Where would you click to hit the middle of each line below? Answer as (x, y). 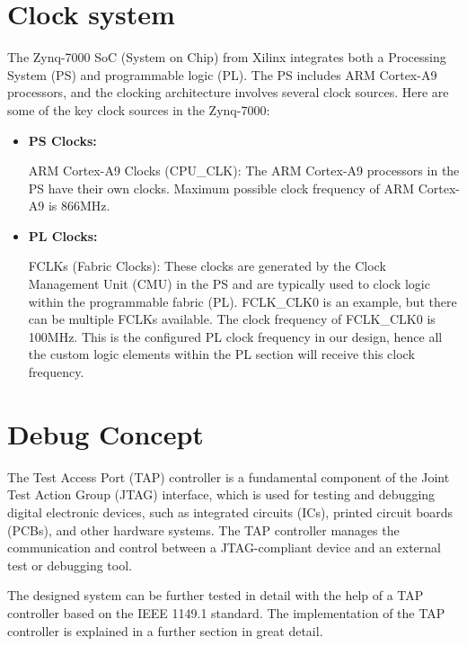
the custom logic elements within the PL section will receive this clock (221, 354)
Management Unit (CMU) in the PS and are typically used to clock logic (229, 284)
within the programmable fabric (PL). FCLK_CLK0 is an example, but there (242, 301)
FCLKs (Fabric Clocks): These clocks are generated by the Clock (207, 266)
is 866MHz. (79, 206)
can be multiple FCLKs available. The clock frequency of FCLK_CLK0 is (232, 319)
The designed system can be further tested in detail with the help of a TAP (216, 595)
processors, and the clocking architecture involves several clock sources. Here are (228, 92)
